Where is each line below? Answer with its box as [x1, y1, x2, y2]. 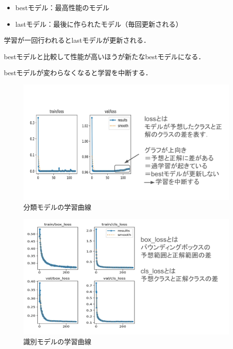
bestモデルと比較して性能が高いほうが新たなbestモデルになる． [4, 51, 205, 61]
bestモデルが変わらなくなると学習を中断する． [4, 67, 152, 78]
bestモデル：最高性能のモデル [15, 2, 110, 12]
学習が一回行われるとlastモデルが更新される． [4, 35, 150, 45]
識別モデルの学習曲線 [23, 336, 91, 346]
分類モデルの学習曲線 [23, 202, 91, 212]
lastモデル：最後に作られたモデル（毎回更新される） [15, 18, 183, 29]
